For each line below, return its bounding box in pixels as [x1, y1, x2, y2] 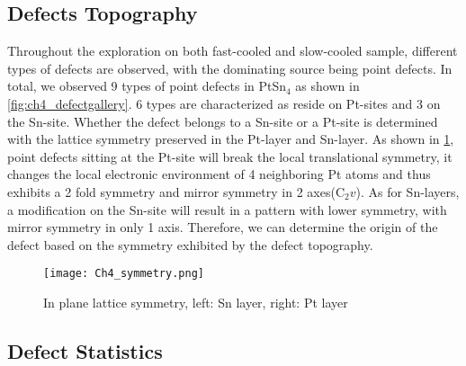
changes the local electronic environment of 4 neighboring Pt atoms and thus [7, 165, 431, 183]
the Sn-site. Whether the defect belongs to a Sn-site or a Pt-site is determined [7, 112, 438, 130]
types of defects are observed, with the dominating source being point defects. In [7, 58, 453, 77]
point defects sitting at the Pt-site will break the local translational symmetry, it [7, 147, 453, 165]
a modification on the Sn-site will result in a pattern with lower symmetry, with [7, 200, 447, 219]
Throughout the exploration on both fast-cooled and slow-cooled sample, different [7, 41, 458, 60]
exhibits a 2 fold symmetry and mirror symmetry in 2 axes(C [7, 182, 345, 201]
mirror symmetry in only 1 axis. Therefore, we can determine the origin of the [7, 218, 438, 237]
